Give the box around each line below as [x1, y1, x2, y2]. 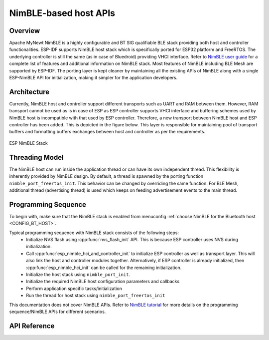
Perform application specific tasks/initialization [26, 285, 122, 292]
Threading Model [9, 153, 64, 162]
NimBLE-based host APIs [9, 7, 116, 18]
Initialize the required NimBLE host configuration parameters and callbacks [26, 279, 180, 285]
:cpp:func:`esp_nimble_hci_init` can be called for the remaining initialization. [26, 265, 182, 271]
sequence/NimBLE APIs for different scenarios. [9, 309, 106, 315]
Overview [9, 26, 40, 35]
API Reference [9, 322, 55, 330]
